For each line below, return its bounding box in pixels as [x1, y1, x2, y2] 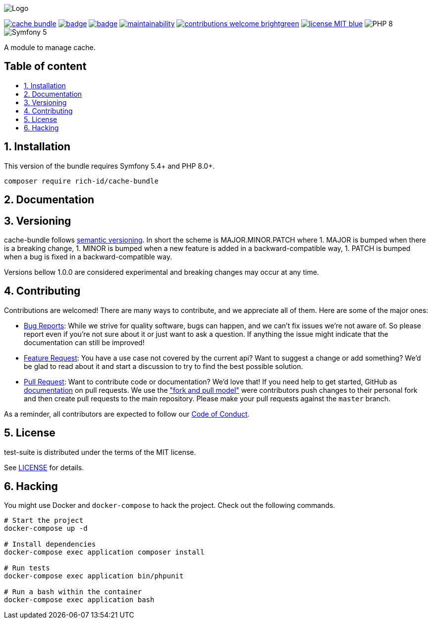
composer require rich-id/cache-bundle [4, 177, 159, 185]
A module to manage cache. [4, 43, 96, 52]
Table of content [4, 60, 87, 73]
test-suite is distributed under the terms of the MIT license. [4, 447, 196, 456]
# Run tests [4, 564, 50, 572]
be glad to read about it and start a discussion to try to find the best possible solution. [24, 362, 303, 371]
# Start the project [4, 516, 84, 525]
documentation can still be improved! [24, 338, 145, 347]
